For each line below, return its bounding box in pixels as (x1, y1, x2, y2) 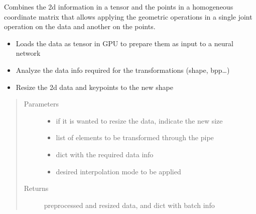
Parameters (24, 98, 59, 109)
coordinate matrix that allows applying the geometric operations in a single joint (4, 11, 252, 22)
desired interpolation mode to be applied (56, 166, 181, 176)
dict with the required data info (56, 149, 154, 159)
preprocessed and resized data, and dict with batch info (44, 199, 215, 210)
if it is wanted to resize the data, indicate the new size (56, 115, 223, 126)
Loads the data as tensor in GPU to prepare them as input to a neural (16, 38, 233, 48)
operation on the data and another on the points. (4, 21, 156, 32)
